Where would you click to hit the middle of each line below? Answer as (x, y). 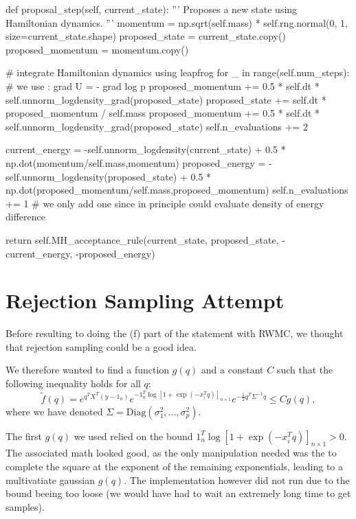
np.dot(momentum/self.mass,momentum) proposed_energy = (136, 162)
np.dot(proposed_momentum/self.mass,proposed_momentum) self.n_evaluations (177, 190)
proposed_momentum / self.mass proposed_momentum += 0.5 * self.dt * (163, 113)
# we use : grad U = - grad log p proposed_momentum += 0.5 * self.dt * (163, 85)
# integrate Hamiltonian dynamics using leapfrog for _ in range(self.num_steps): (178, 72)
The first (24, 436)
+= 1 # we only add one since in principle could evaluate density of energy (165, 203)
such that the (305, 370)
